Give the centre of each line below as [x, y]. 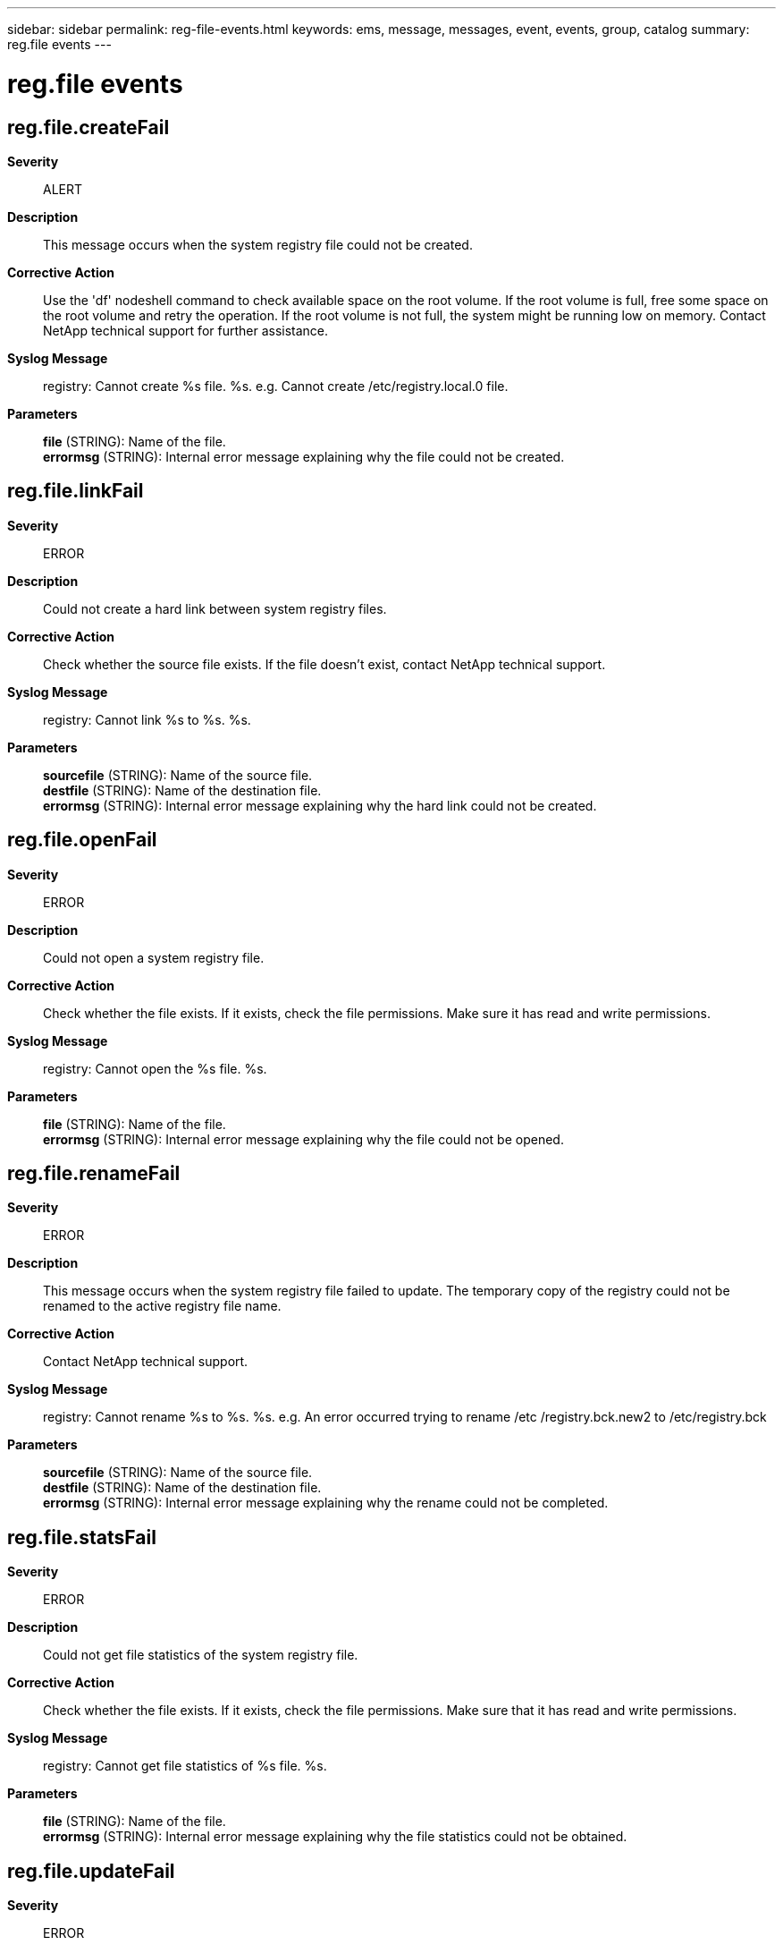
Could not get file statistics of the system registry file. [201, 1655]
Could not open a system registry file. [154, 957]
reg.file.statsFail [82, 1537]
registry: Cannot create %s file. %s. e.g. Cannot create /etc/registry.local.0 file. [276, 386]
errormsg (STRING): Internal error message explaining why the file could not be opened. [303, 1139]
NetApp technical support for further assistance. [186, 330]
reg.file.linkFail [76, 491]
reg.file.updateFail [91, 1871]
